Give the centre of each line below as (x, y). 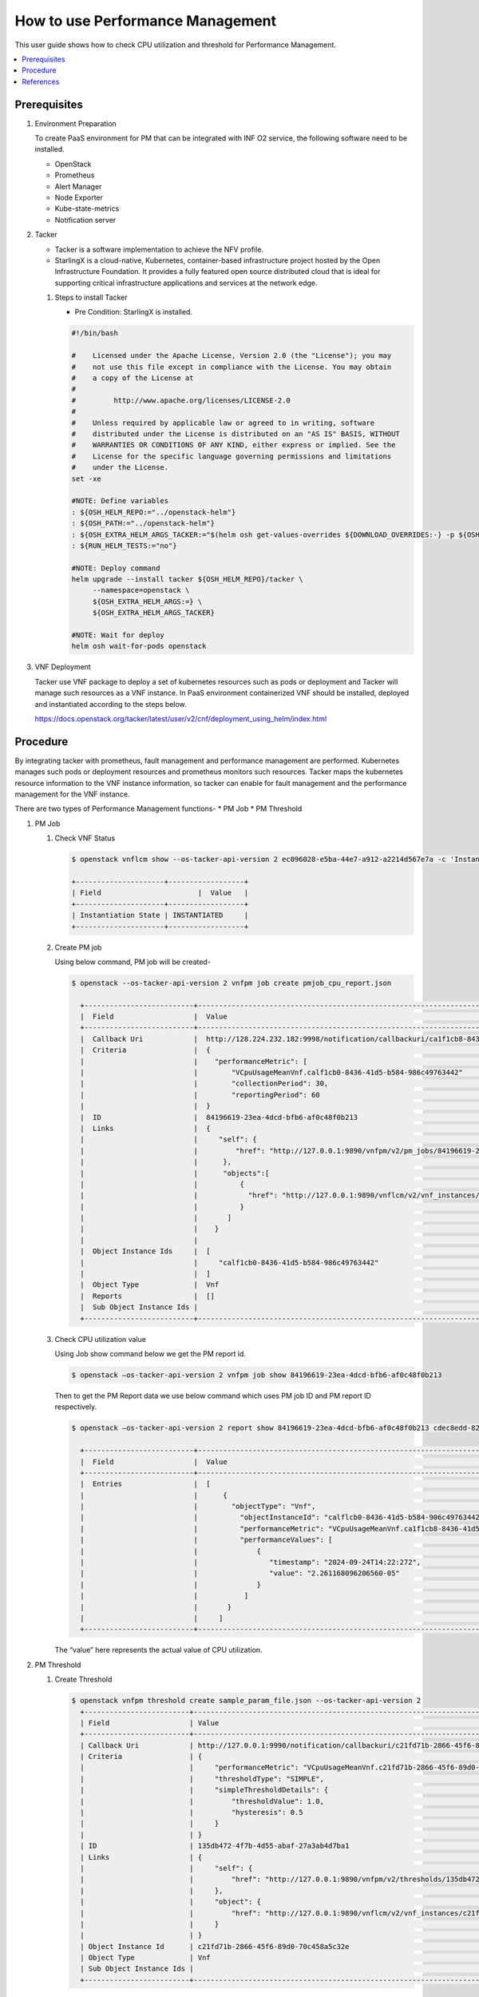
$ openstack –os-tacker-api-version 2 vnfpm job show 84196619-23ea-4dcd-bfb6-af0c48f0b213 (257, 1375)
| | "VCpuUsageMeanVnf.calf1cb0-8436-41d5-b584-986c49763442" (271, 1073)
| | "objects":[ (175, 1173)
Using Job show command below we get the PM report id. (150, 1353)
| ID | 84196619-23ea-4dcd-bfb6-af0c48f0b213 (219, 1117)
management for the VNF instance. (72, 794)
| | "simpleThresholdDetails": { (204, 1790)
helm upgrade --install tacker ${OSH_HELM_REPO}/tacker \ (187, 580)
